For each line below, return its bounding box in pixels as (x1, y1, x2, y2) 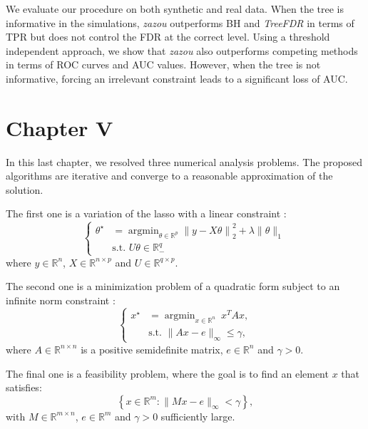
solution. (6, 182, 44, 197)
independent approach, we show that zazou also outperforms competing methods (6, 43, 358, 58)
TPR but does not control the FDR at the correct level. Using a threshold (6, 29, 330, 44)
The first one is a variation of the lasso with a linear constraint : (6, 206, 287, 221)
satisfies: (6, 380, 42, 395)
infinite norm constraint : (6, 293, 116, 308)
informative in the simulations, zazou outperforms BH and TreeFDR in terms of (6, 15, 354, 30)
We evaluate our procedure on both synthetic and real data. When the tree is (6, 1, 344, 16)
